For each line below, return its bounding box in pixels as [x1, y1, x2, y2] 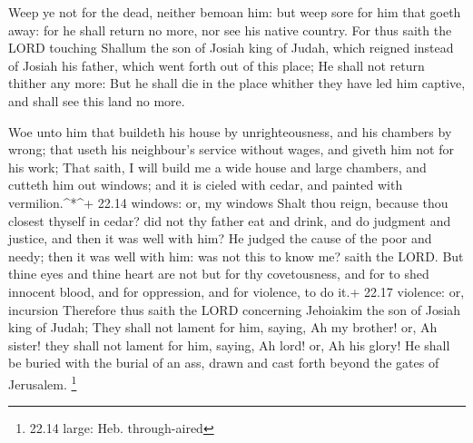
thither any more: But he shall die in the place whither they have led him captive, [8, 74, 466, 93]
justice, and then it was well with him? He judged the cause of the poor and [8, 229, 432, 248]
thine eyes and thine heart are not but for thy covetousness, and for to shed [8, 264, 429, 283]
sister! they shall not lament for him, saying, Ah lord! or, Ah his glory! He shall [8, 335, 450, 354]
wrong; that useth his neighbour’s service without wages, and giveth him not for [8, 140, 454, 159]
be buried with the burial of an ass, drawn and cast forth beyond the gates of [8, 353, 439, 372]
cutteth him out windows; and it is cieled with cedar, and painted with [8, 175, 403, 194]
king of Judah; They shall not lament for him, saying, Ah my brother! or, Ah [8, 318, 438, 337]
